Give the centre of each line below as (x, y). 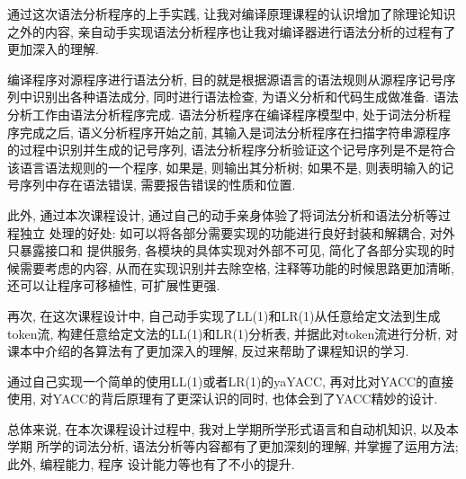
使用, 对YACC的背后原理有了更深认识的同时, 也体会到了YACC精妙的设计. (223, 399)
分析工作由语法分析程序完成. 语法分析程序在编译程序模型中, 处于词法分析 (223, 114)
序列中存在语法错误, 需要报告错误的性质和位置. (157, 185)
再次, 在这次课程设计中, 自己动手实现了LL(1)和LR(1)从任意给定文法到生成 (224, 315)
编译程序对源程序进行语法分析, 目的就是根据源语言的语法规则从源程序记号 (225, 79)
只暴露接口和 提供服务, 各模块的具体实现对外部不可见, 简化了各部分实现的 (225, 250)
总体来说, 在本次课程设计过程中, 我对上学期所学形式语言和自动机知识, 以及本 (233, 428)
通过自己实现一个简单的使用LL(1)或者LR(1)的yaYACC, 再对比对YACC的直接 (231, 381)
